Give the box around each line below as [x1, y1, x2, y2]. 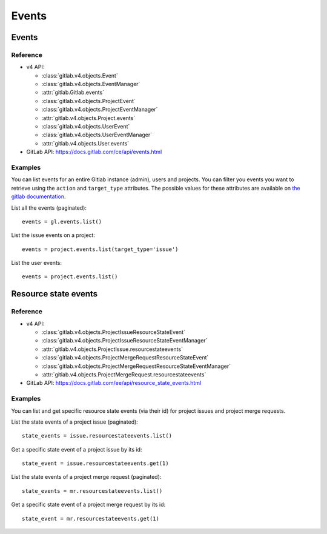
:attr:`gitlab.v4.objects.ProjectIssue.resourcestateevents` [41, 345, 183, 353]
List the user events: [11, 259, 62, 267]
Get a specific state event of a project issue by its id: [11, 446, 142, 453]
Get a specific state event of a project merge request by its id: [11, 501, 166, 509]
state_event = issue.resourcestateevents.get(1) [22, 460, 169, 467]
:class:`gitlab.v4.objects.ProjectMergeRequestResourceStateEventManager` [41, 362, 231, 370]
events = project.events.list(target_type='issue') [22, 245, 179, 253]
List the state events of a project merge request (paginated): [11, 473, 162, 481]
